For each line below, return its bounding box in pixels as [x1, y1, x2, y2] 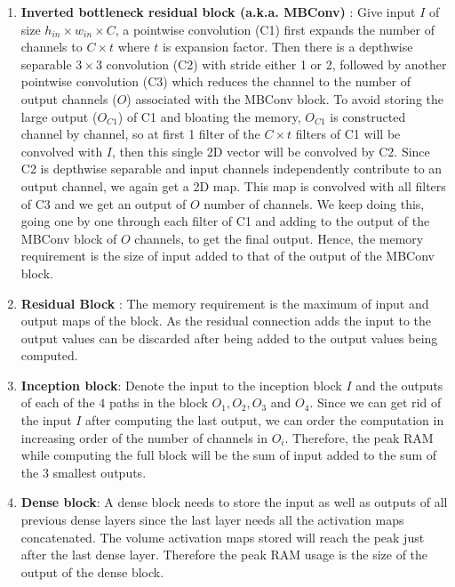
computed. [20, 346, 78, 365]
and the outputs [355, 375, 443, 394]
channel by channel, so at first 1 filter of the [20, 125, 260, 143]
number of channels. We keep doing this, [204, 194, 425, 213]
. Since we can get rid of [309, 393, 442, 412]
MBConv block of [20, 229, 117, 247]
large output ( [20, 107, 98, 125]
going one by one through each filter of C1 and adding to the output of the [20, 212, 430, 230]
